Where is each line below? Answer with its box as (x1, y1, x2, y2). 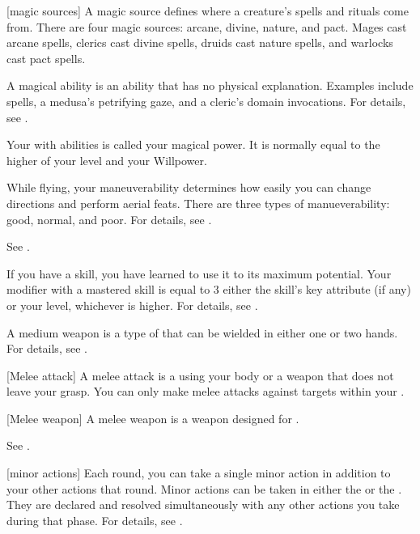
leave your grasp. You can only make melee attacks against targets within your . (6, 383, 405, 400)
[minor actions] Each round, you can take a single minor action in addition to (6, 464, 391, 481)
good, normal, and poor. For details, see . (6, 210, 212, 227)
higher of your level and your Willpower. (6, 151, 207, 168)
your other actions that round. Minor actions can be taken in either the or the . (6, 480, 402, 497)
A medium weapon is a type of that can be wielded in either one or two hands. (6, 324, 398, 341)
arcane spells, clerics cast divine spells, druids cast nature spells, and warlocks (6, 34, 393, 51)
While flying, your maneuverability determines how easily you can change (6, 179, 371, 196)
